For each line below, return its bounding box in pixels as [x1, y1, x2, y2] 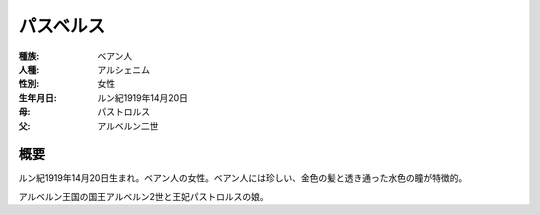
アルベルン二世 [97, 120, 159, 132]
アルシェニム [97, 63, 150, 75]
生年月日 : [18, 91, 57, 104]
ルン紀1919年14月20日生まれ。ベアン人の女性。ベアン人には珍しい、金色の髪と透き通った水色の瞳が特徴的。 [18, 172, 468, 184]
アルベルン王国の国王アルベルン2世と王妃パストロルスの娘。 [18, 190, 269, 202]
